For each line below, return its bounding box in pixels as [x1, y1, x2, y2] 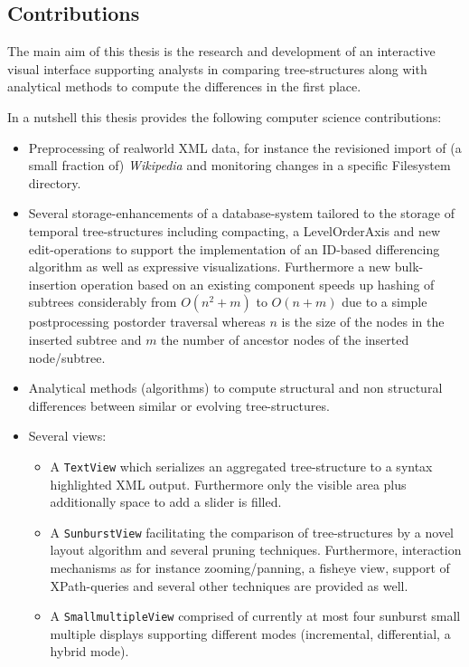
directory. [28, 173, 81, 192]
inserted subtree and [28, 329, 142, 348]
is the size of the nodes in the [281, 312, 445, 331]
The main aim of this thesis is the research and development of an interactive [7, 42, 436, 61]
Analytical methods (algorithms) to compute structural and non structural [28, 378, 443, 397]
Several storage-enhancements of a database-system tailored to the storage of [28, 204, 455, 223]
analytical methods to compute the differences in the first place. [7, 77, 361, 96]
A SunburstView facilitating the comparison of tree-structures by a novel [50, 522, 454, 541]
